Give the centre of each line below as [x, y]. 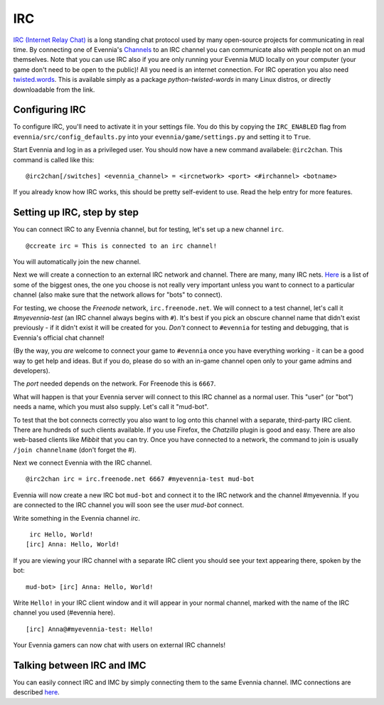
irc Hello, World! [62, 535]
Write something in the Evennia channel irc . [77, 518]
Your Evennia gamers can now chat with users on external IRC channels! [119, 645]
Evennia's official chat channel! [59, 337]
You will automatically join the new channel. [77, 262]
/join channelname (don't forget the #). [75, 450]
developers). [32, 371]
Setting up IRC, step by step [76, 212]
